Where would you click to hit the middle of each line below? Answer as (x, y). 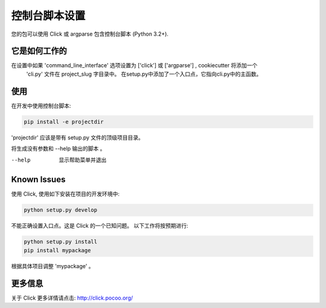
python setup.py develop (61, 210)
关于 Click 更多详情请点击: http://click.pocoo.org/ (72, 298)
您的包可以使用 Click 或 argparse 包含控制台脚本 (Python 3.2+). (90, 34)
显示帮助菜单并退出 (83, 160)
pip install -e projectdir (64, 122)
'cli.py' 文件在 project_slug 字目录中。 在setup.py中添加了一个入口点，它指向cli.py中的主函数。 (144, 74)
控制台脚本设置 (48, 16)
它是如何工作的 (39, 51)
